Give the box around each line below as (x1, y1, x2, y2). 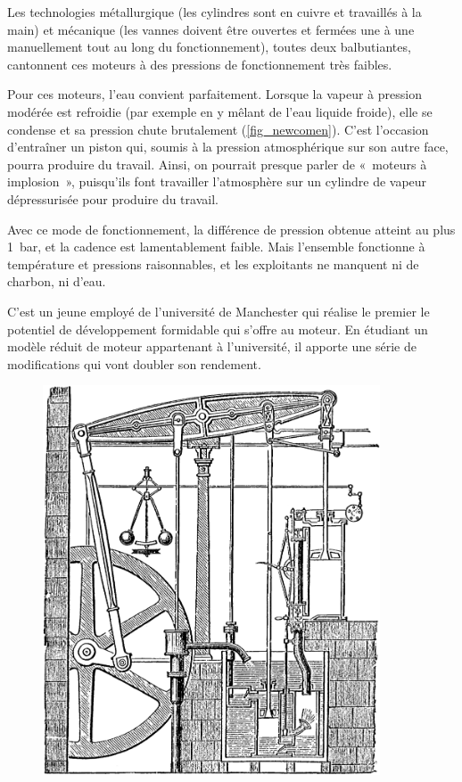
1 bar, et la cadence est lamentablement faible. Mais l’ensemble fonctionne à (7, 237, 425, 256)
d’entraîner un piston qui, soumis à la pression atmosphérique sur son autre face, (7, 137, 449, 156)
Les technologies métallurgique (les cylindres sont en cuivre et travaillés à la (7, 3, 422, 21)
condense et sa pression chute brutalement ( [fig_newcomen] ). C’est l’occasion (7, 119, 429, 138)
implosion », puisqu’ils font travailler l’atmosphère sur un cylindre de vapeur (7, 172, 427, 191)
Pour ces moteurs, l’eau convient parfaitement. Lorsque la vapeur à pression (7, 85, 422, 103)
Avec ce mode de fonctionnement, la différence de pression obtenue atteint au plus (7, 219, 456, 238)
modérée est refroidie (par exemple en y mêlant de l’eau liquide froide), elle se (7, 102, 433, 120)
